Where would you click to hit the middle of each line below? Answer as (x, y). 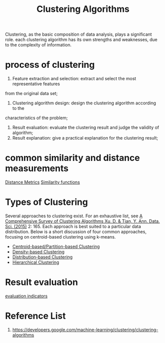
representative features (36, 84)
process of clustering (50, 65)
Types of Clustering (46, 202)
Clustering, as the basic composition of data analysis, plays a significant (79, 34)
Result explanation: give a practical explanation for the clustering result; (85, 138)
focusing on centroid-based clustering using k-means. (61, 237)
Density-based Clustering (38, 252)
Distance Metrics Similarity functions (42, 182)
